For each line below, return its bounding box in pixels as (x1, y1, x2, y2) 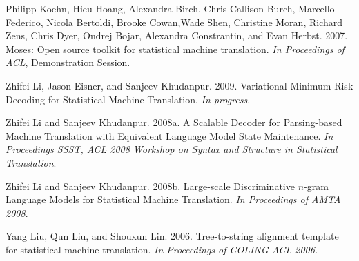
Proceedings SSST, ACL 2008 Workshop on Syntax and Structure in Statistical (6, 142, 338, 156)
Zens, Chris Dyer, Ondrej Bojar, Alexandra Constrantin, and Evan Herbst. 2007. (6, 28, 348, 43)
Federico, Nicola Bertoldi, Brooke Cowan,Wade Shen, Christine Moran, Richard (6, 14, 343, 29)
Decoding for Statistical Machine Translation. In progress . (6, 92, 251, 106)
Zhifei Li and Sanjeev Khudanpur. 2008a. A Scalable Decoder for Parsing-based (6, 115, 342, 129)
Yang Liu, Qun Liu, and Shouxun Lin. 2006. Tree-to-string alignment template (6, 229, 339, 243)
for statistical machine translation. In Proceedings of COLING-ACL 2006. (6, 242, 318, 256)
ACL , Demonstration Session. (6, 55, 130, 70)
